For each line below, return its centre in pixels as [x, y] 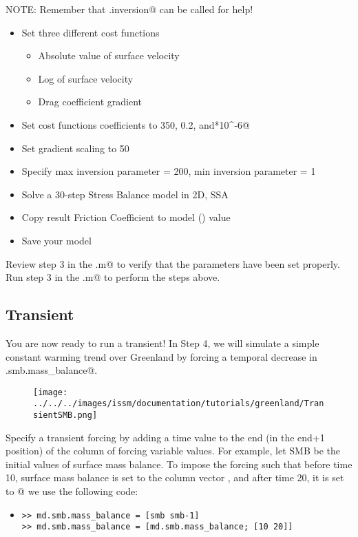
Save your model [56, 240]
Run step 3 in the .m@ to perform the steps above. [113, 277]
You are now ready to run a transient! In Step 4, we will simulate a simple [162, 343]
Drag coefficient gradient [90, 102]
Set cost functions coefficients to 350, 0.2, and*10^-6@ [136, 124]
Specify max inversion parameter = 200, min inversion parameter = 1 [169, 171]
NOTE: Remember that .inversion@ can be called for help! [129, 9]
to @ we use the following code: [72, 491]
